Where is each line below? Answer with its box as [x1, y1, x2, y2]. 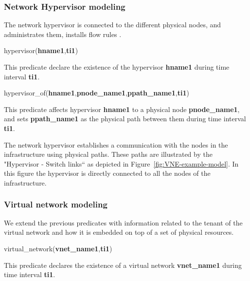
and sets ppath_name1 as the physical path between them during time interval [4, 113, 246, 124]
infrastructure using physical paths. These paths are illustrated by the [4, 149, 213, 159]
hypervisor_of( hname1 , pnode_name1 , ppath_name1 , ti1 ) [4, 88, 189, 98]
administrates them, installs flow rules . [4, 29, 122, 39]
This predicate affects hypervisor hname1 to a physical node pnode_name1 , [4, 104, 240, 114]
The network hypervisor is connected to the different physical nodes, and [4, 19, 221, 30]
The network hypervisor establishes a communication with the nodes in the [4, 139, 228, 150]
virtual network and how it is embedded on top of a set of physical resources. [4, 227, 234, 237]
